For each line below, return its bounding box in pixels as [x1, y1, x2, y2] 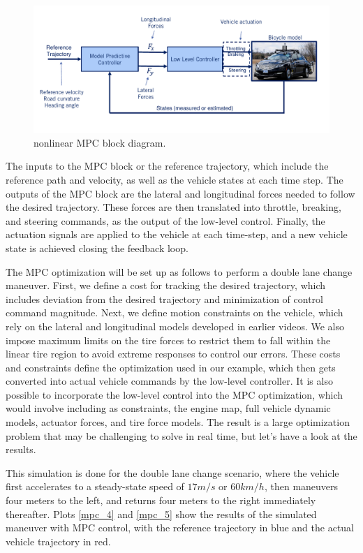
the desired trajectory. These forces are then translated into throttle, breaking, [6, 200, 341, 214]
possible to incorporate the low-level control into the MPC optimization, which [6, 387, 343, 401]
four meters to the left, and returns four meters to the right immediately [6, 493, 316, 508]
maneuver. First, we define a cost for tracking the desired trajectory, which [6, 278, 326, 293]
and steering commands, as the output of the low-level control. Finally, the [6, 213, 325, 228]
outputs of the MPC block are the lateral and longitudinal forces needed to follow [6, 186, 355, 200]
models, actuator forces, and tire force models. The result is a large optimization [6, 415, 350, 429]
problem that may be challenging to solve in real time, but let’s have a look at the [6, 428, 357, 443]
